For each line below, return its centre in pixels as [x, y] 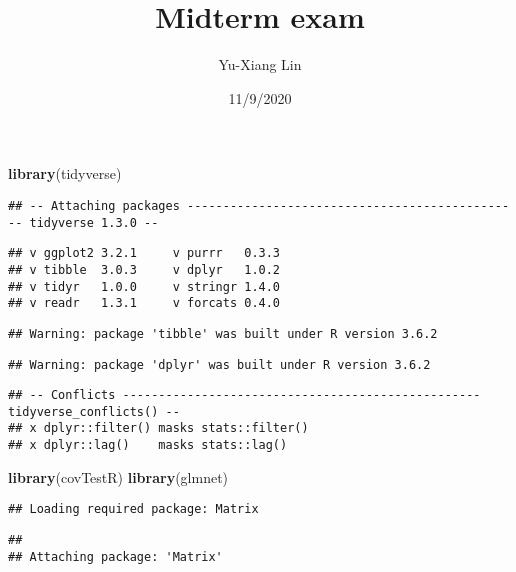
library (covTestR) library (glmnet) [118, 476]
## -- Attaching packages [94, 205]
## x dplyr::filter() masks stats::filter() [158, 428]
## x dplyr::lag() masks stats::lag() [148, 445]
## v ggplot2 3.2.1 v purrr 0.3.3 [144, 253]
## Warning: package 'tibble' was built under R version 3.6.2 [223, 333]
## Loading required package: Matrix [133, 509]
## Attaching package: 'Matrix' [115, 556]
